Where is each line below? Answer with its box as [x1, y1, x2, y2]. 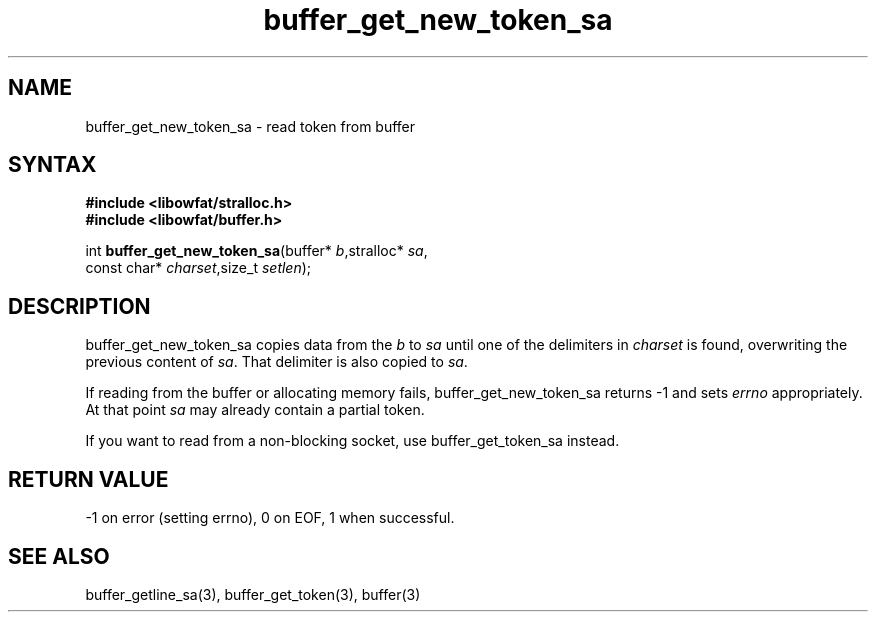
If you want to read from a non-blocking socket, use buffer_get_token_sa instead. [85, 432, 620, 450]
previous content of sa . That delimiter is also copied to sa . [85, 353, 468, 371]
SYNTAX [8, 152, 97, 178]
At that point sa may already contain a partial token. [85, 401, 425, 419]
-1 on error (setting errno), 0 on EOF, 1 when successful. [85, 509, 455, 527]
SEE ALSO [8, 543, 110, 569]
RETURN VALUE [8, 466, 169, 492]
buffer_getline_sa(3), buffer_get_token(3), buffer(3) [85, 585, 421, 603]
